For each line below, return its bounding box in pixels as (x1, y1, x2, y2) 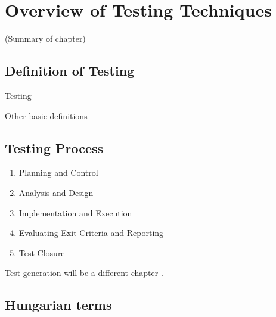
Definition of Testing (5, 61, 135, 80)
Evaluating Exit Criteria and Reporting (18, 226, 164, 239)
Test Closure (18, 246, 65, 259)
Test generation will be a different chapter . (5, 266, 163, 279)
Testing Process (5, 138, 104, 157)
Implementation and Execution (18, 206, 132, 219)
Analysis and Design (18, 186, 94, 198)
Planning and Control (18, 166, 98, 179)
